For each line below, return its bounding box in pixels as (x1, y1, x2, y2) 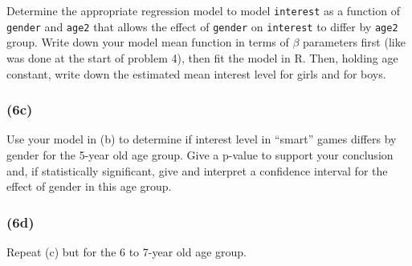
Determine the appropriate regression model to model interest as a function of (6, 2, 400, 18)
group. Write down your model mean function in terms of (6, 34, 289, 50)
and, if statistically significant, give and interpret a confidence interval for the (6, 162, 388, 179)
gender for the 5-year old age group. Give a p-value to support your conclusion (6, 146, 394, 163)
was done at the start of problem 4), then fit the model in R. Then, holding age (6, 49, 398, 66)
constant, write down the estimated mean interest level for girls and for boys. (6, 65, 386, 82)
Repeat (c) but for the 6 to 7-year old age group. (6, 243, 247, 260)
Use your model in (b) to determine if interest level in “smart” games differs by (6, 131, 397, 147)
